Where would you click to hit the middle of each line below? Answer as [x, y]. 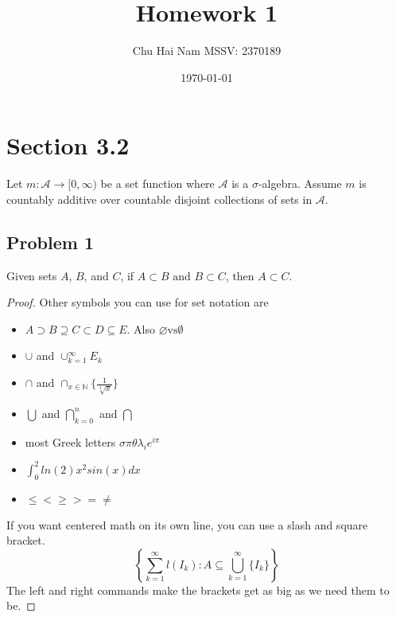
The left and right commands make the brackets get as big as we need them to [198, 590]
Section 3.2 [68, 145]
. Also [141, 328]
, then [240, 275]
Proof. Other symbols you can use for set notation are [138, 302]
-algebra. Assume [300, 184]
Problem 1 [50, 242]
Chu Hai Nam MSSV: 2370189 [207, 51]
